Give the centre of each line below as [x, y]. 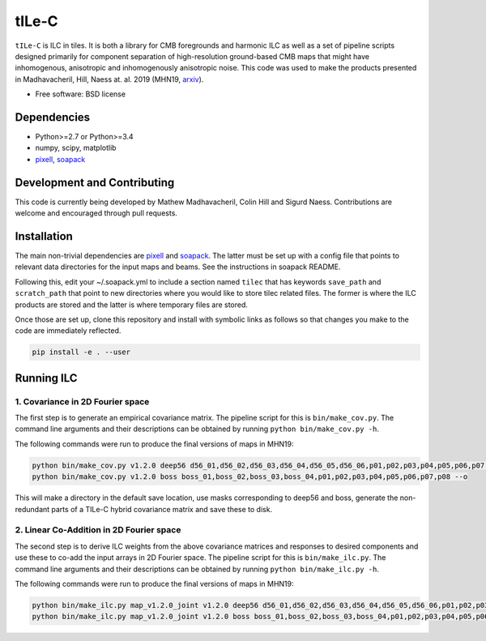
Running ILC [46, 378]
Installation [44, 236]
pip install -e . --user [81, 352]
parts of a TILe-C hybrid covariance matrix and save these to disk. [162, 509]
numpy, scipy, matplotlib [76, 148]
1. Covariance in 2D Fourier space [82, 401]
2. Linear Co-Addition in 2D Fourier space [98, 530]
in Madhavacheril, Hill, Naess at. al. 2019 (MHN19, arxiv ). [109, 79]
